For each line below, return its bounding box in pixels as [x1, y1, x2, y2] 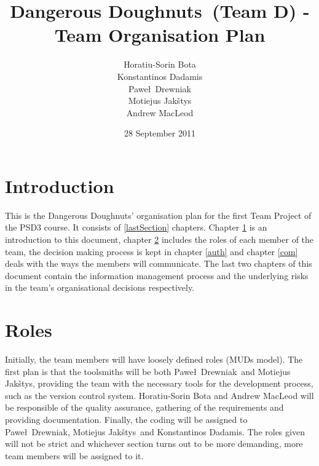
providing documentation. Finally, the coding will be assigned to [5, 413, 248, 426]
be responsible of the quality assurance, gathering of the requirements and [5, 401, 284, 414]
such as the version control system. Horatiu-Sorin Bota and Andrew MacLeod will [5, 389, 314, 401]
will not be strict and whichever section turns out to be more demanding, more [5, 437, 303, 450]
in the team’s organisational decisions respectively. [5, 281, 195, 294]
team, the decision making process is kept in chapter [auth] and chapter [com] [5, 245, 298, 258]
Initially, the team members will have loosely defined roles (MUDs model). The [5, 353, 303, 366]
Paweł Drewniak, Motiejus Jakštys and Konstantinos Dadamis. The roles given [5, 425, 305, 438]
